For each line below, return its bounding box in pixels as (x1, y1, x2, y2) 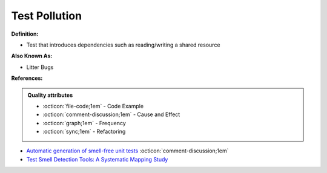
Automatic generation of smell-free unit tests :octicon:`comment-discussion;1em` (26, 147, 229, 154)
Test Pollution (11, 9, 82, 22)
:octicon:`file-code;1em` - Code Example (42, 102, 144, 109)
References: (11, 74, 43, 82)
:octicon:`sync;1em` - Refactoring (42, 128, 126, 135)
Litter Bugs (26, 64, 54, 71)
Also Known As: (11, 52, 53, 60)
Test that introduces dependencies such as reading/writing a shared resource (26, 41, 220, 48)
